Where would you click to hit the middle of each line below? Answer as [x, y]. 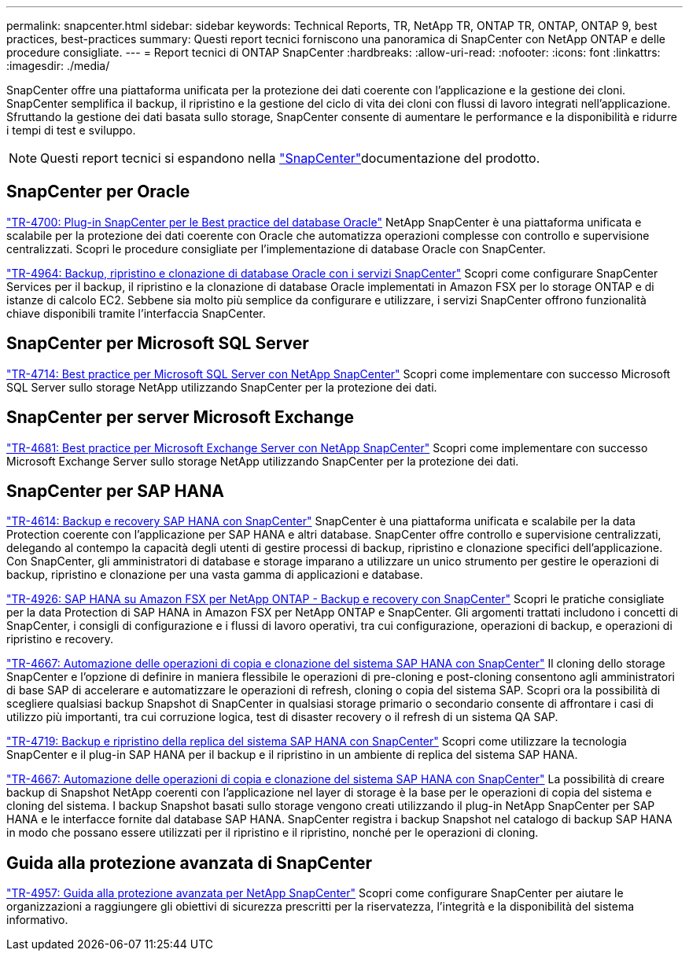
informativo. [37, 920]
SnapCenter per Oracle [98, 192]
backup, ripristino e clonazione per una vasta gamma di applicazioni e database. [215, 575]
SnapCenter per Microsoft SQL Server [158, 344]
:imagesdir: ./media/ [58, 66]
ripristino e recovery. [60, 639]
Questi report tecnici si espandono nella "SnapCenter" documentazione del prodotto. [290, 158]
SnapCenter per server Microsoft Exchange [180, 418]
